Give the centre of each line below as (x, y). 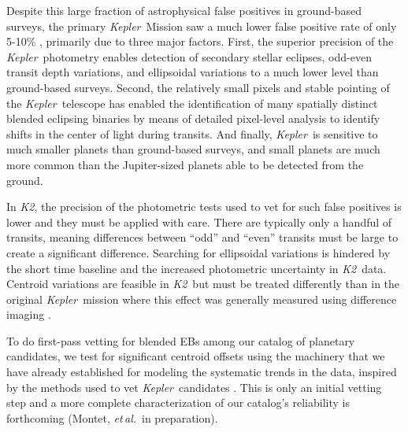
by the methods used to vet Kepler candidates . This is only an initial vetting (194, 387)
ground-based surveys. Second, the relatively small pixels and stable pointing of (198, 87)
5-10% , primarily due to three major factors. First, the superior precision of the (200, 41)
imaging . (29, 314)
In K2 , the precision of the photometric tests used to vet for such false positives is (204, 207)
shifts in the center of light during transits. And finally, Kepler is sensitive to (192, 133)
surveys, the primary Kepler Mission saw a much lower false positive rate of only (202, 26)
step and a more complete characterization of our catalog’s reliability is (178, 402)
